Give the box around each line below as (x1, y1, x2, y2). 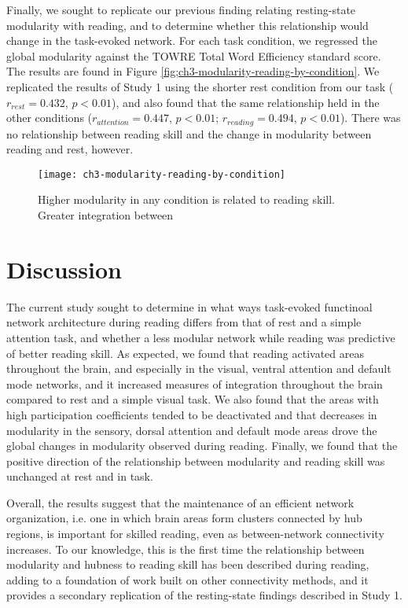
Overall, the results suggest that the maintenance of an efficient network (6, 494, 355, 510)
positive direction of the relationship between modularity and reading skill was (6, 452, 385, 469)
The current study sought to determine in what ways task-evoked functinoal (6, 298, 373, 315)
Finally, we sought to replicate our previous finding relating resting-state (6, 2, 356, 17)
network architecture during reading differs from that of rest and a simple (6, 314, 362, 330)
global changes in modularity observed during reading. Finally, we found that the (6, 437, 398, 454)
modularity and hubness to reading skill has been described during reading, (6, 556, 369, 573)
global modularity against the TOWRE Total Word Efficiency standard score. (6, 47, 381, 64)
